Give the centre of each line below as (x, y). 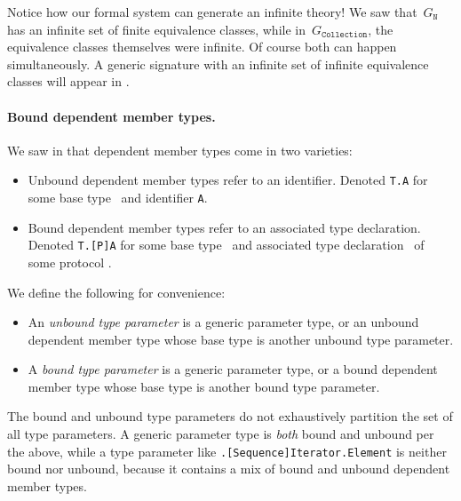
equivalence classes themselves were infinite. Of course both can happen (202, 47)
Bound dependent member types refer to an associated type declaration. (224, 227)
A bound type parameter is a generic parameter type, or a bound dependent (233, 369)
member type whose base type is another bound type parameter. (204, 386)
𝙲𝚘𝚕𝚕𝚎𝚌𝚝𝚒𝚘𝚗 (345, 35)
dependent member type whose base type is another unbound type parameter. (241, 339)
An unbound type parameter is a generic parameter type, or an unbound (223, 322)
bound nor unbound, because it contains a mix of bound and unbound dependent (229, 469)
